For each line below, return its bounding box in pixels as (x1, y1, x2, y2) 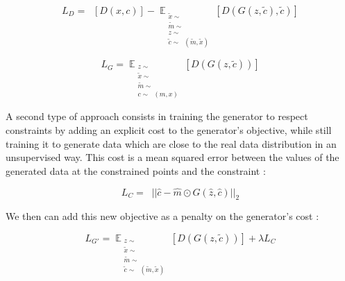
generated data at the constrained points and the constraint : (6, 163, 266, 178)
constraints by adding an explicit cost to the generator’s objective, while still (6, 122, 332, 137)
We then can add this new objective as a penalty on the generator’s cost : (6, 209, 319, 223)
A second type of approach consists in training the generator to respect (6, 109, 308, 124)
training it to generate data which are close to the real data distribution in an (6, 136, 337, 151)
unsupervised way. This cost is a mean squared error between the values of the (6, 150, 339, 164)
